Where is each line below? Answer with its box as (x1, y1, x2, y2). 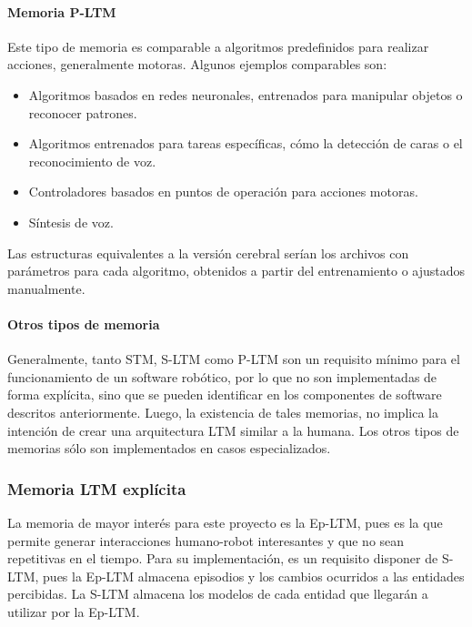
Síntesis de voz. (28, 212, 114, 231)
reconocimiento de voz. (28, 151, 156, 170)
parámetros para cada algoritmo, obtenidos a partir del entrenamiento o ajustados (7, 261, 466, 280)
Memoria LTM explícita (7, 477, 186, 500)
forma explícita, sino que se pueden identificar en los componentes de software (7, 385, 442, 404)
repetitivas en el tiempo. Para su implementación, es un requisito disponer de (7, 549, 438, 568)
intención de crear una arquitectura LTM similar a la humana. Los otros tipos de (7, 420, 459, 440)
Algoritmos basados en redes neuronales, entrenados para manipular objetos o (28, 85, 463, 104)
